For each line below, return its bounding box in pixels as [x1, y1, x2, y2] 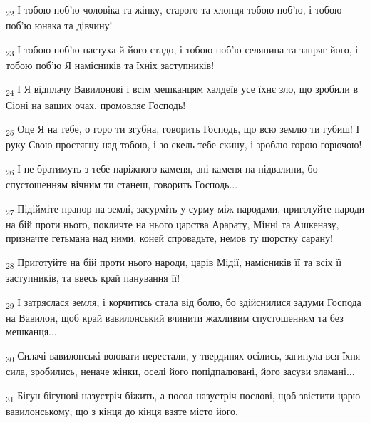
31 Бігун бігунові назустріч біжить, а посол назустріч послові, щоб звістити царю [6, 387, 361, 404]
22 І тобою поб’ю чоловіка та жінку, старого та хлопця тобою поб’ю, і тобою [6, 2, 342, 19]
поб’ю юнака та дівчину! [6, 18, 113, 33]
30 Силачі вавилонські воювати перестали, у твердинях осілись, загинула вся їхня [6, 347, 361, 365]
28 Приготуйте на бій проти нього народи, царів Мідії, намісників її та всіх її [6, 254, 342, 271]
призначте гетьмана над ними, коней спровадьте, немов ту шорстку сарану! [6, 230, 333, 245]
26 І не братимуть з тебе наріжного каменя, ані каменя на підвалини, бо [6, 160, 318, 178]
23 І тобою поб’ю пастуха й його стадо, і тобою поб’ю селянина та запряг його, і [6, 41, 359, 58]
